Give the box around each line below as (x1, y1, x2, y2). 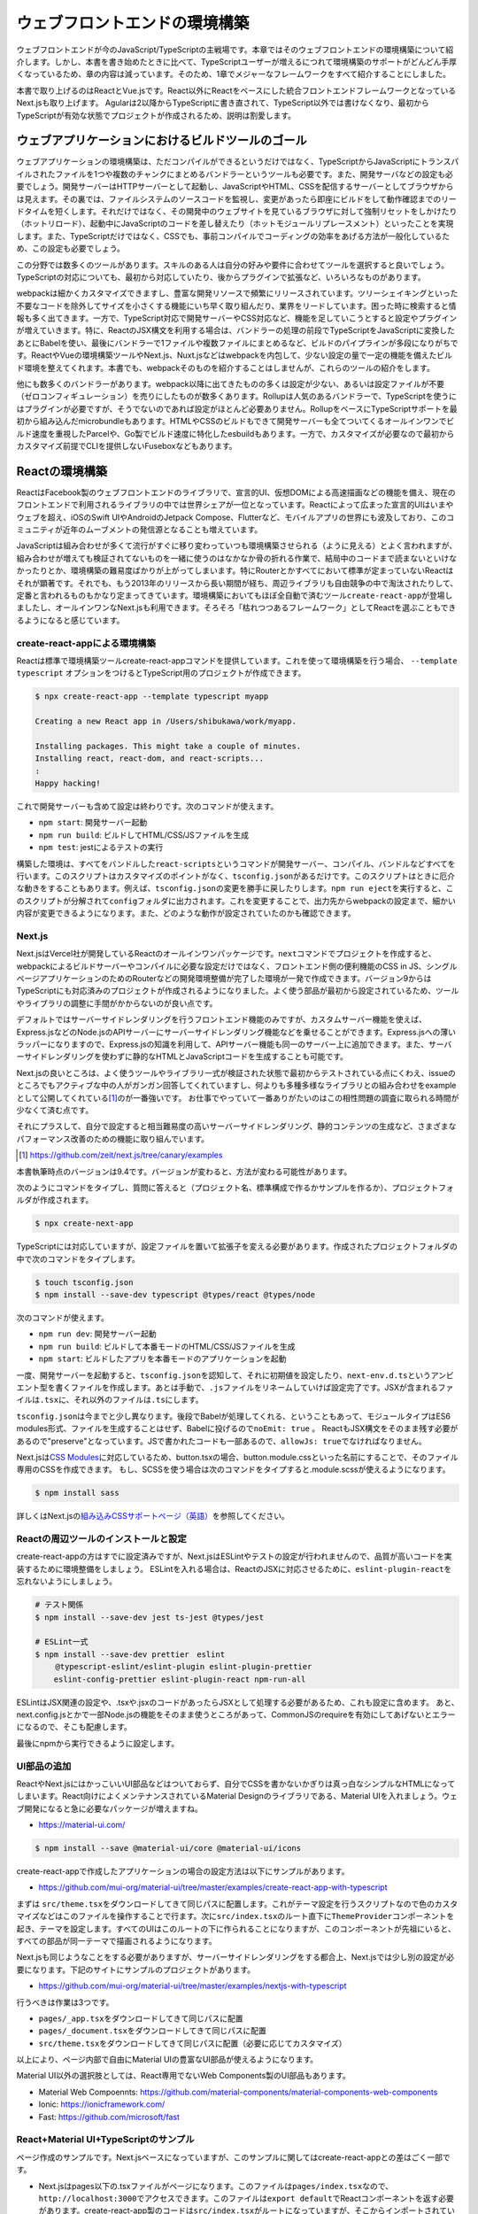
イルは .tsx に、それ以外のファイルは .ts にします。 (16, 1395, 204, 1405)
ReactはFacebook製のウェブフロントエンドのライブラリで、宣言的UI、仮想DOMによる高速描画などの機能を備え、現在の (16, 487, 456, 498)
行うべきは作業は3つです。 (16, 1997, 114, 2008)
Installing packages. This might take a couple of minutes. (35, 740, 302, 751)
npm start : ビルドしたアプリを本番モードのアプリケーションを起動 (38, 1353, 287, 1364)
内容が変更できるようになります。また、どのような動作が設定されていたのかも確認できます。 (16, 908, 356, 918)
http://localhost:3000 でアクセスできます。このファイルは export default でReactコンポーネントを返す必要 (38, 2193, 455, 2203)
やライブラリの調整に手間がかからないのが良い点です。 (16, 997, 218, 1009)
